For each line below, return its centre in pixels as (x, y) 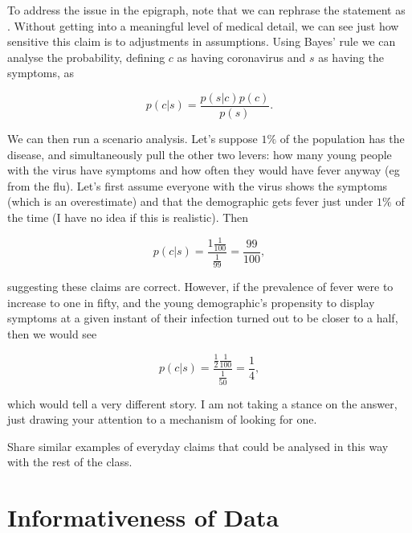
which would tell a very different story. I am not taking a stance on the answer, (202, 403)
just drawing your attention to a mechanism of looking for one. (162, 419)
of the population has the (342, 139)
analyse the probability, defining (86, 57)
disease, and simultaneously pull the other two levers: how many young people (200, 154)
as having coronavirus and (241, 57)
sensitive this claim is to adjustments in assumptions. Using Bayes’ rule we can (202, 41)
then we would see (52, 333)
